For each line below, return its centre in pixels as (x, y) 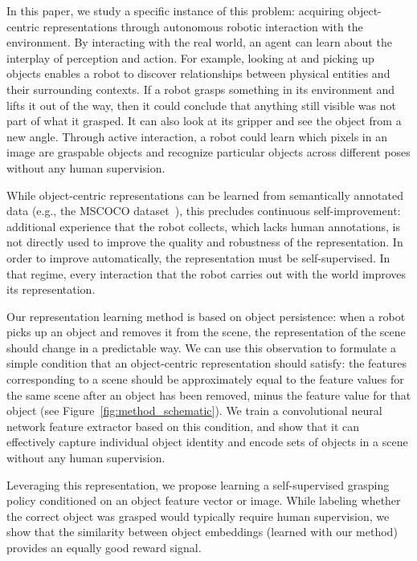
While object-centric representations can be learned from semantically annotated (205, 195)
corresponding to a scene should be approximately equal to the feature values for (205, 379)
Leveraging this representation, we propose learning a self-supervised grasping (198, 484)
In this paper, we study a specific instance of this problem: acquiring (176, 10)
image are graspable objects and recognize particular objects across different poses (208, 152)
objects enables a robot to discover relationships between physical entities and (198, 73)
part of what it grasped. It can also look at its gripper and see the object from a (204, 121)
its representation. (51, 289)
